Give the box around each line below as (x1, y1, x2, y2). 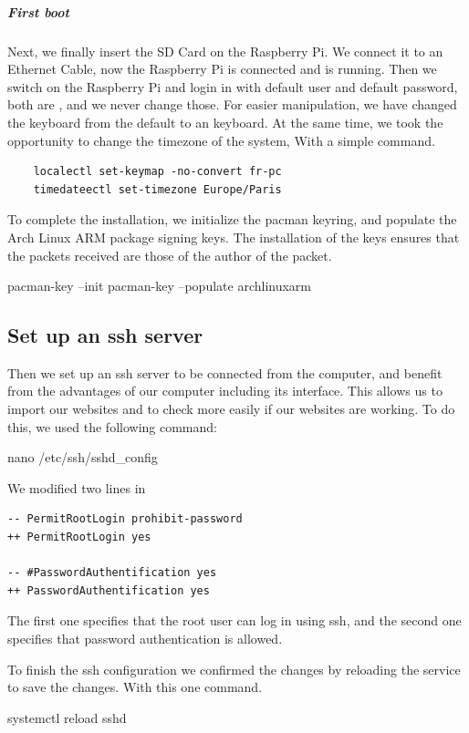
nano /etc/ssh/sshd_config (7, 448, 158, 467)
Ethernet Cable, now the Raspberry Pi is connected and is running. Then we (7, 59, 437, 78)
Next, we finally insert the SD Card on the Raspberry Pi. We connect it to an (7, 41, 443, 60)
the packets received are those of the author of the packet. (7, 245, 332, 264)
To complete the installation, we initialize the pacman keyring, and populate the (7, 210, 457, 229)
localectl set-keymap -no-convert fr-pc (33, 165, 282, 179)
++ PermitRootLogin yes (7, 531, 151, 544)
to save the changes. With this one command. (7, 677, 263, 697)
